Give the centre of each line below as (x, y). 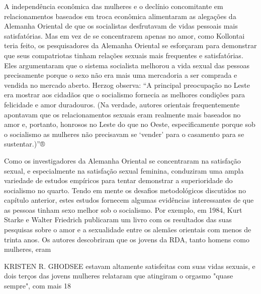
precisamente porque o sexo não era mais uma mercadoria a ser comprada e (121, 75)
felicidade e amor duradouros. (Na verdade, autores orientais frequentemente (122, 104)
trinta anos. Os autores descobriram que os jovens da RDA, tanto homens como (127, 239)
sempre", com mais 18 (37, 286)
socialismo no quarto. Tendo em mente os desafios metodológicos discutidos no (125, 190)
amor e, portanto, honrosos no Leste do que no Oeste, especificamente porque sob (130, 124)
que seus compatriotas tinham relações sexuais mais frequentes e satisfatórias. (124, 55)
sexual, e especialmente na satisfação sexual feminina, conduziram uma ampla (124, 170)
